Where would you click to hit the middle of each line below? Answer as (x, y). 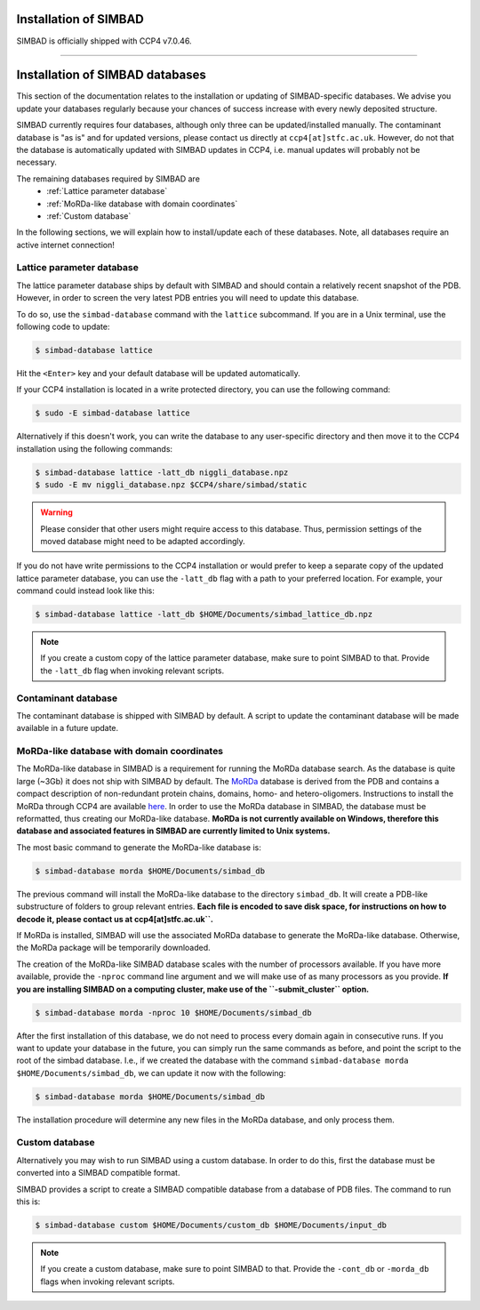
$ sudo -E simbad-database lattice (112, 413)
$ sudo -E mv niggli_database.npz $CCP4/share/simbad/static (171, 485)
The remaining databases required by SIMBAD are (108, 179)
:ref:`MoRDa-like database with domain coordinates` (142, 204)
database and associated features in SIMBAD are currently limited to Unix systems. (173, 831)
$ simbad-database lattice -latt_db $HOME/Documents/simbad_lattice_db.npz (204, 615)
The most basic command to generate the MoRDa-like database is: (139, 847)
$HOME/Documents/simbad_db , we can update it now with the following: (151, 1073)
